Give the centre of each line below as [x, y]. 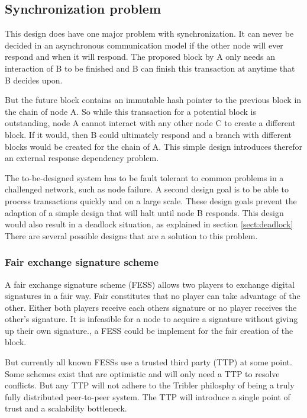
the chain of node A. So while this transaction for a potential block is [130, 111]
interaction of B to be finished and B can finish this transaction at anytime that [150, 68]
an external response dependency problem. [82, 158]
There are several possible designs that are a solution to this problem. [131, 235]
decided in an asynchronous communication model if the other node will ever [144, 45]
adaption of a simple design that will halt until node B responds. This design [144, 212]
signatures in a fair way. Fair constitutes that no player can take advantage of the [153, 296]
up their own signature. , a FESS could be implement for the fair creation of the [149, 330]
